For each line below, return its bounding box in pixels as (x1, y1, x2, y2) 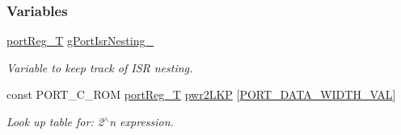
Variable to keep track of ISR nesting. (6, 59, 193, 76)
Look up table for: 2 (6, 113, 103, 129)
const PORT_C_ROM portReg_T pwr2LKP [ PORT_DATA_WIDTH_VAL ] (6, 86, 396, 103)
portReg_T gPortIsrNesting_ (6, 32, 154, 49)
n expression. (109, 113, 174, 129)
